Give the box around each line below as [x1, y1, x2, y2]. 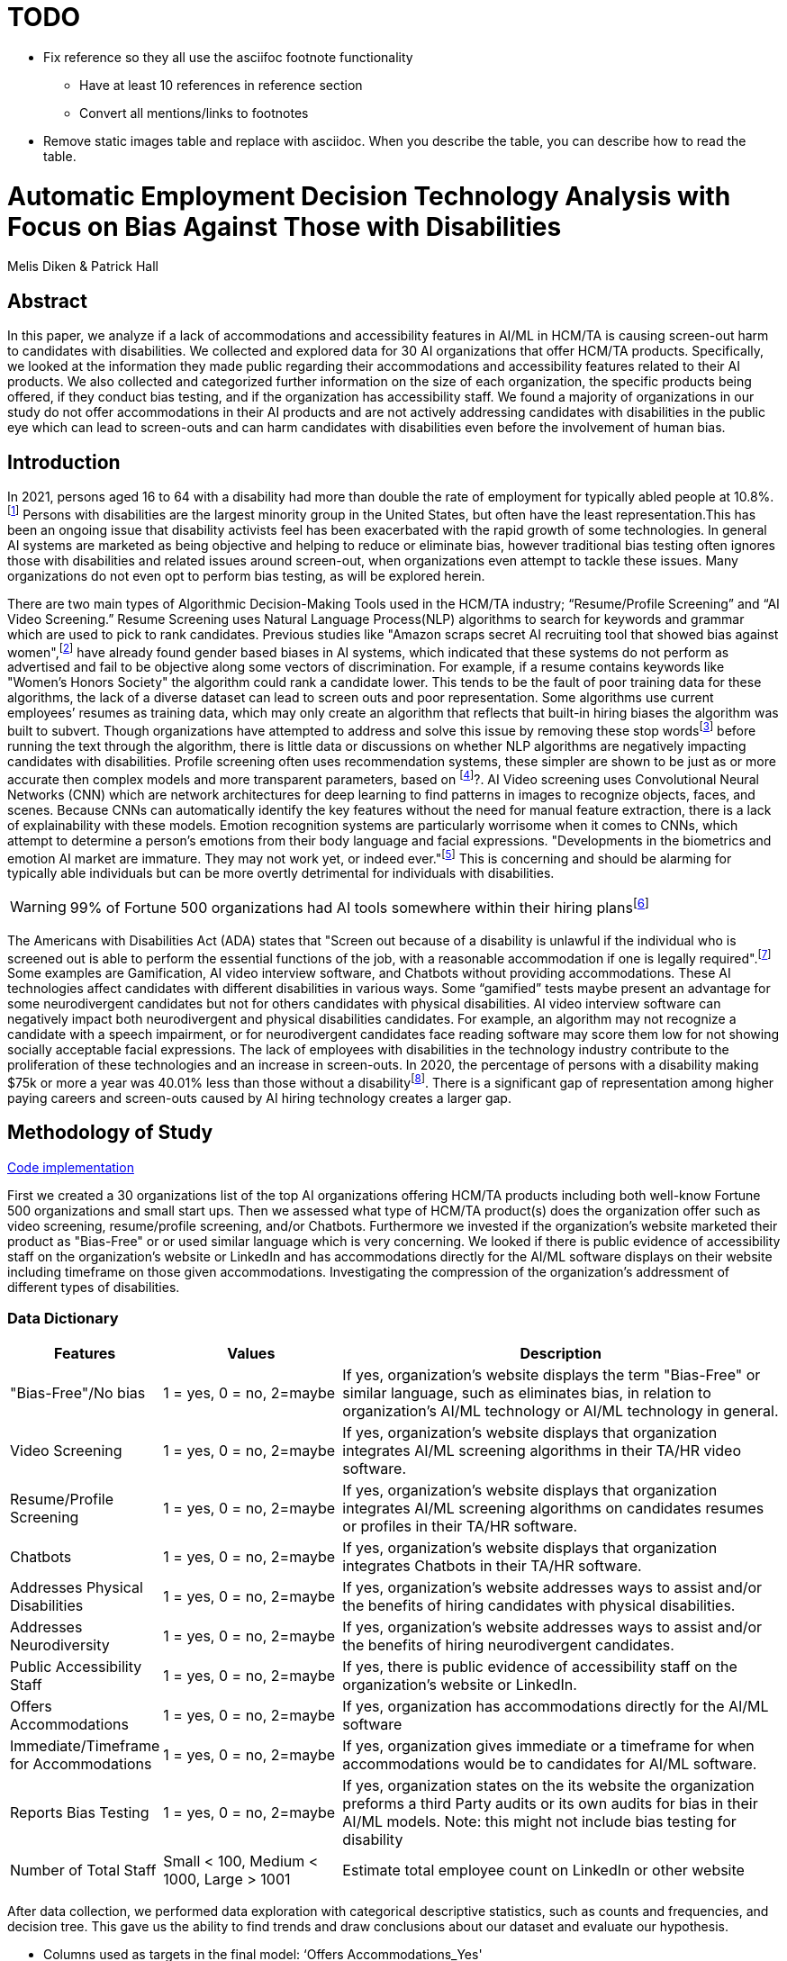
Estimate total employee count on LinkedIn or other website [342, 1861, 745, 1880]
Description [520, 1344, 602, 1363]
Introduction [7, 450, 121, 474]
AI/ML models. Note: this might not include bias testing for [342, 1812, 737, 1831]
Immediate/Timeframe [10, 1737, 160, 1756]
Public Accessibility [10, 1658, 142, 1676]
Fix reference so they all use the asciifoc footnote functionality [43, 49, 413, 65]
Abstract [7, 289, 87, 312]
